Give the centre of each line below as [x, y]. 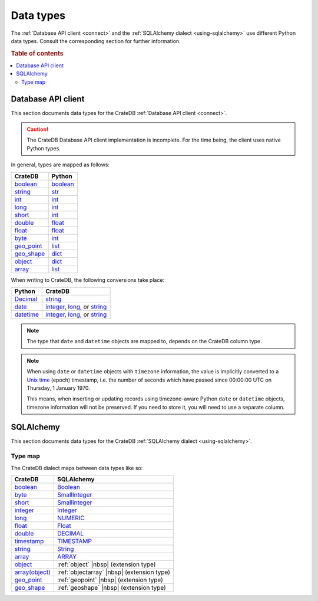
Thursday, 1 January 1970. [59, 388]
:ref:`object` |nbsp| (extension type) [106, 564]
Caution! [38, 129]
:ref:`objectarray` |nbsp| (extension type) [114, 572]
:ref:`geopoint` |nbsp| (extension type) [110, 580]
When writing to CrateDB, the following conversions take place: [88, 280]
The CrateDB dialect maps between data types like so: [77, 468]
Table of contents [37, 53]
